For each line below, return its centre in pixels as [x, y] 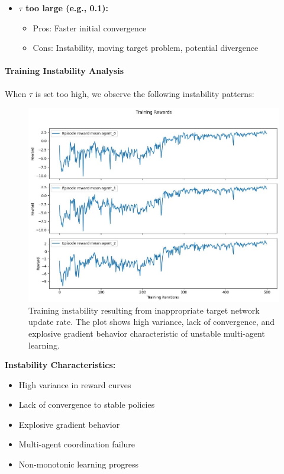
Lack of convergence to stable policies [87, 404]
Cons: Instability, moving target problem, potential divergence [146, 48]
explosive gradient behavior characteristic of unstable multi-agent [147, 333]
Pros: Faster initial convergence [90, 28]
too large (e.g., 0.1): [67, 8]
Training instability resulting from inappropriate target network [144, 310]
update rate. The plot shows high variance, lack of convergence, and [151, 322]
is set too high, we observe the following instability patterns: [145, 93]
